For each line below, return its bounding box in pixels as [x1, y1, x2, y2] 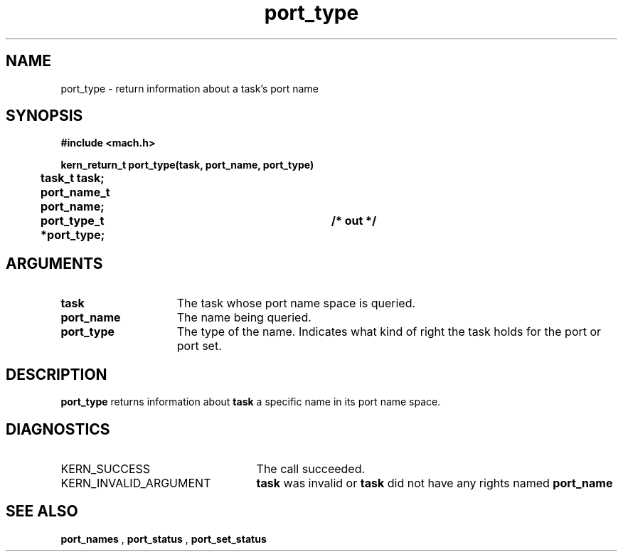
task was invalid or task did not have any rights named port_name [256, 475, 613, 490]
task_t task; [41, 171, 105, 186]
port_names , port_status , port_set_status [60, 532, 267, 545]
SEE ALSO [6, 502, 78, 521]
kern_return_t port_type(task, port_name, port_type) [60, 159, 314, 171]
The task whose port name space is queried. [176, 296, 416, 311]
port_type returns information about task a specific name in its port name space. [60, 396, 441, 408]
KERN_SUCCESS [60, 461, 151, 476]
